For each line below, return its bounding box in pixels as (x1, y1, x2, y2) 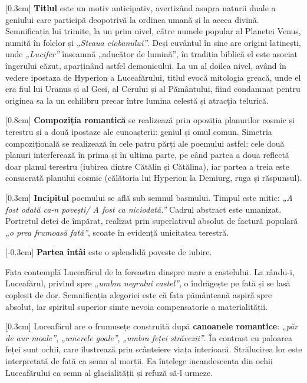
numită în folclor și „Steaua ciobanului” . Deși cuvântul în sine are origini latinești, (5, 36, 301, 48)
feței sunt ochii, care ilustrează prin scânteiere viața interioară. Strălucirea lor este (5, 343, 302, 355)
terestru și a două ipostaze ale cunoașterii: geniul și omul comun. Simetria (5, 125, 272, 137)
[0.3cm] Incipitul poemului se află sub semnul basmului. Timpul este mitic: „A (5, 191, 293, 203)
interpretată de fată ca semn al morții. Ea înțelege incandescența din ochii (5, 355, 273, 367)
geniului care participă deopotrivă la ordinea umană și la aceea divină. (5, 13, 259, 25)
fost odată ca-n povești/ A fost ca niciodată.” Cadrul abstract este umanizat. (5, 203, 282, 215)
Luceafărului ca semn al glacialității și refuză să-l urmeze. (5, 366, 213, 378)
